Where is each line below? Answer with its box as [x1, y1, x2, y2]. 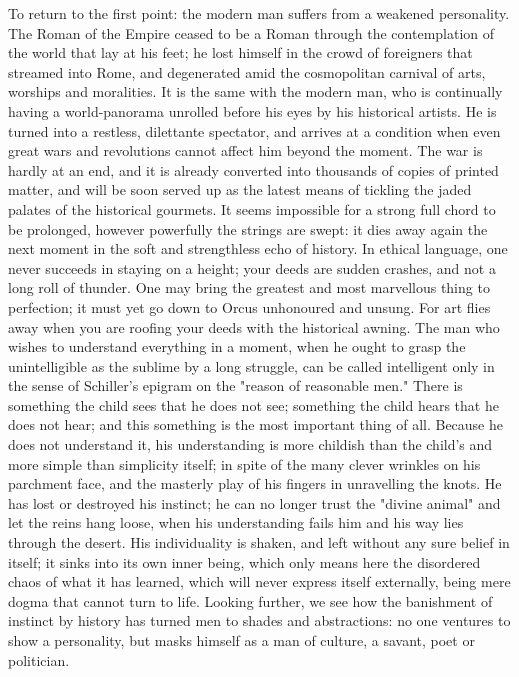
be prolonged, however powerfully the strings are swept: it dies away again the [8, 218, 488, 239]
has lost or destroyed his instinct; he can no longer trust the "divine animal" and [8, 492, 501, 513]
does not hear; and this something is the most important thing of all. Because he [8, 414, 503, 435]
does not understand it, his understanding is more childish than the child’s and [8, 434, 493, 455]
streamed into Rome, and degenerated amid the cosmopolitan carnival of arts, [8, 61, 486, 82]
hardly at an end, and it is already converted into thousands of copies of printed [8, 159, 499, 180]
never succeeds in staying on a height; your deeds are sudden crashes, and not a [8, 257, 496, 278]
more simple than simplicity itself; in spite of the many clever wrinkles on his [8, 453, 481, 474]
